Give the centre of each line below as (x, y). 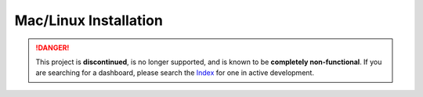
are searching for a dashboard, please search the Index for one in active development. (175, 73)
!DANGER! (52, 48)
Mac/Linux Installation (89, 20)
